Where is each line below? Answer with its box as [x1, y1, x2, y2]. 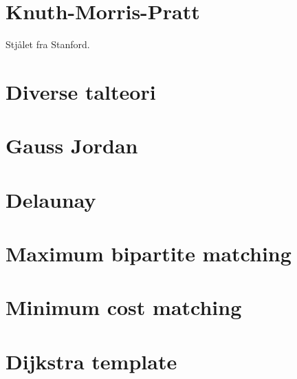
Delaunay [5, 185, 96, 213]
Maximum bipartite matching [5, 239, 291, 268]
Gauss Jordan [5, 131, 138, 160]
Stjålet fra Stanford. [5, 37, 90, 52]
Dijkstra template [5, 347, 177, 375]
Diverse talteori [5, 77, 156, 105]
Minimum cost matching [5, 293, 242, 321]
